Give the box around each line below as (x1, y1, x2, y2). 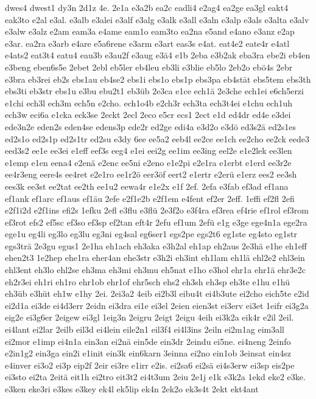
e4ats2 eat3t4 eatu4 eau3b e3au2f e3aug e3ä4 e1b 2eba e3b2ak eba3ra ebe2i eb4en (5, 49, 311, 61)
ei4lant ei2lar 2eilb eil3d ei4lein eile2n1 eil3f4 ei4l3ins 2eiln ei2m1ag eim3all (5, 323, 284, 336)
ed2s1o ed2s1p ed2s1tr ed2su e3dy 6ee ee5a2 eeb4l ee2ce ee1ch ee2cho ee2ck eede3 (5, 132, 309, 145)
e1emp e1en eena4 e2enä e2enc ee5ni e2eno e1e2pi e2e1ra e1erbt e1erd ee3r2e (5, 156, 292, 168)
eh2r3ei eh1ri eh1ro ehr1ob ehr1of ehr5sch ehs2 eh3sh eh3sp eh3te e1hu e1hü (5, 275, 290, 288)
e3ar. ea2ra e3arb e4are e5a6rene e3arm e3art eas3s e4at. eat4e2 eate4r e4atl (5, 36, 290, 49)
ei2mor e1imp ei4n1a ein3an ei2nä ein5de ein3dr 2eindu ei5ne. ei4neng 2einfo (5, 335, 291, 347)
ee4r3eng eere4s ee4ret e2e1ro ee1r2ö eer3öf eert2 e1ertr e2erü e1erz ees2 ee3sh (5, 168, 297, 181)
